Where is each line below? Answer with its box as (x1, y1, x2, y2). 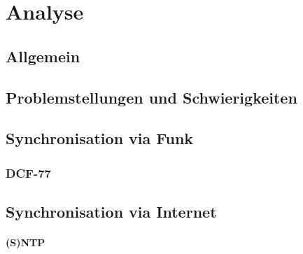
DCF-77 (6, 164, 51, 181)
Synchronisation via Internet (6, 200, 217, 222)
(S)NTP (6, 234, 45, 249)
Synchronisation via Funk (6, 127, 194, 149)
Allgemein (6, 45, 80, 66)
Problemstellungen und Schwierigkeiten (6, 86, 297, 108)
